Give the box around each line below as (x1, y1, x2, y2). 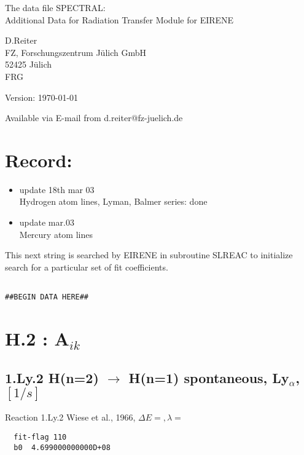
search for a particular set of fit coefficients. (5, 260, 168, 273)
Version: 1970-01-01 (5, 90, 79, 103)
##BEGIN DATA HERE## (5, 293, 89, 302)
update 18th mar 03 (19, 183, 95, 196)
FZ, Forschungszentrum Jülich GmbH (5, 45, 146, 58)
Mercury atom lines (19, 228, 93, 240)
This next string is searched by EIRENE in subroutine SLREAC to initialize (5, 248, 293, 261)
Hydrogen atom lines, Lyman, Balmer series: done (19, 195, 208, 208)
